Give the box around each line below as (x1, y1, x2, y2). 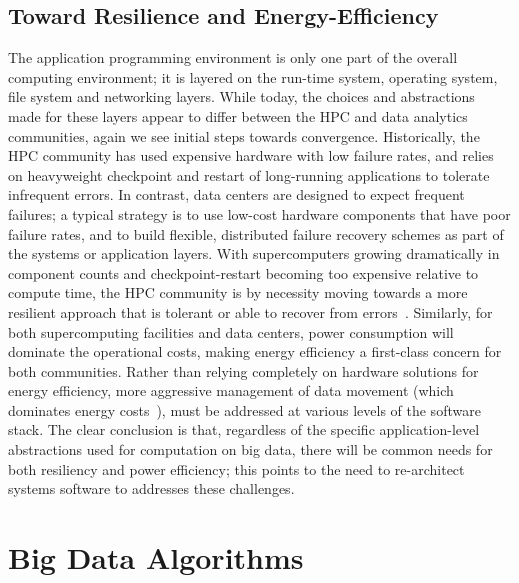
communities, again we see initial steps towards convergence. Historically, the (8, 125, 480, 146)
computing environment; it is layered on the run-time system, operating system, (8, 66, 498, 87)
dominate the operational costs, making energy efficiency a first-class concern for (8, 341, 502, 362)
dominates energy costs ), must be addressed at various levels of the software (8, 399, 481, 420)
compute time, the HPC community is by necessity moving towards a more (8, 282, 468, 303)
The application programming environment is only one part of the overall (8, 47, 458, 68)
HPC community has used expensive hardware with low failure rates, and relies (8, 145, 494, 166)
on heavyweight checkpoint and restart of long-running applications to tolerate (8, 164, 490, 185)
